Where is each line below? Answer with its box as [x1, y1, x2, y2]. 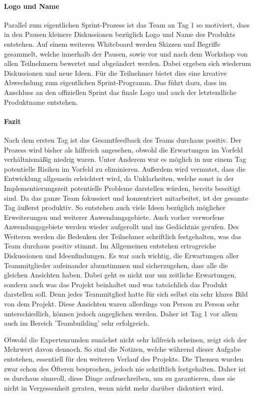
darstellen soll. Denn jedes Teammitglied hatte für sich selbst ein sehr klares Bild [4, 289, 248, 299]
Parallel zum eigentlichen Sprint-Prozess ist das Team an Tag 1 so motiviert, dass [4, 19, 250, 30]
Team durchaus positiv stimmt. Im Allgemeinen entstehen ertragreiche [4, 241, 216, 251]
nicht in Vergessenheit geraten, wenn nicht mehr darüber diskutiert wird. [4, 382, 224, 393]
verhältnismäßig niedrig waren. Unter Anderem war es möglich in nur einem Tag [4, 154, 246, 164]
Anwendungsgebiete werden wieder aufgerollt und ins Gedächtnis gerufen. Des [4, 221, 239, 232]
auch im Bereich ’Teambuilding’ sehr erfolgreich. [4, 318, 149, 328]
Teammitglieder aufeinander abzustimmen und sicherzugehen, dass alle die [4, 260, 228, 270]
